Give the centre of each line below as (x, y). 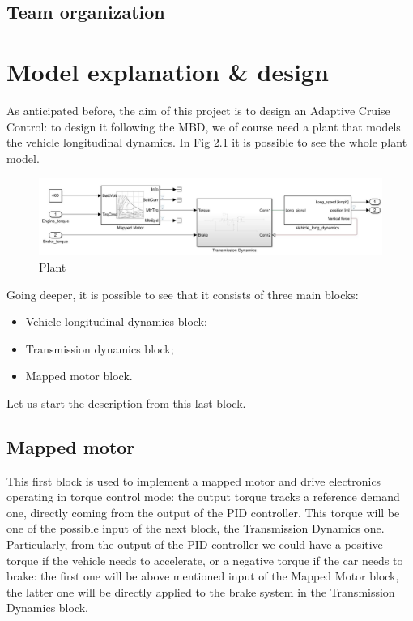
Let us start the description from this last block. (126, 403)
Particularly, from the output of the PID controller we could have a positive (195, 544)
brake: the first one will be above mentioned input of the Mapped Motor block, (203, 576)
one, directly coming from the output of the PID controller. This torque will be (203, 512)
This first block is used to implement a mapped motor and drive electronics (194, 480)
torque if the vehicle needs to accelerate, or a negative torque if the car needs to (205, 560)
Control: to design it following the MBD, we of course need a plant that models (204, 126)
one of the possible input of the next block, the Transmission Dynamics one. (196, 528)
